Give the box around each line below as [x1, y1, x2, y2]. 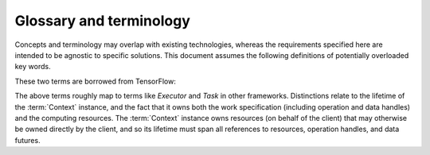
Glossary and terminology [14, 12, 191, 29]
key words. [14, 62, 51, 72]
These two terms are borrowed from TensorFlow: [14, 76, 177, 86]
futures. [14, 135, 41, 145]
